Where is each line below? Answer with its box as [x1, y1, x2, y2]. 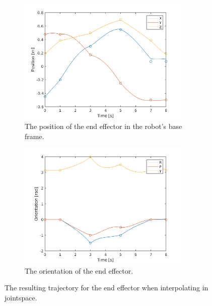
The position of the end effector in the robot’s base [25, 121, 182, 132]
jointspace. [5, 292, 37, 302]
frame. [25, 130, 44, 141]
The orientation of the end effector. [25, 265, 133, 276]
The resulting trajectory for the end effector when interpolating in [5, 282, 208, 293]
